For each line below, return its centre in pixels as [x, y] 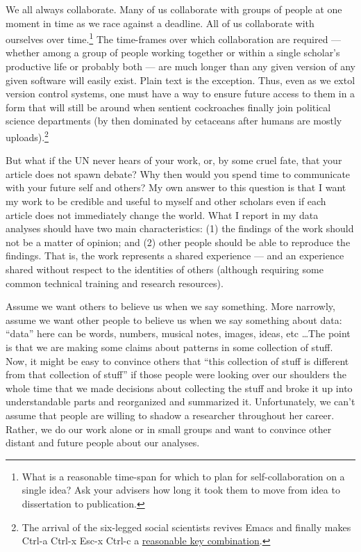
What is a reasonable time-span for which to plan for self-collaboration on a [183, 476]
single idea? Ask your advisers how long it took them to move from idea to [181, 490]
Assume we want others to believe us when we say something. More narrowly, [170, 306]
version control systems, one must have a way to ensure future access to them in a [180, 94]
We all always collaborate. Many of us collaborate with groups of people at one [174, 9]
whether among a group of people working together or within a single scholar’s [173, 52]
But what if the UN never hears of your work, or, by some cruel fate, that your [174, 160]
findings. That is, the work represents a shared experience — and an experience [175, 255]
